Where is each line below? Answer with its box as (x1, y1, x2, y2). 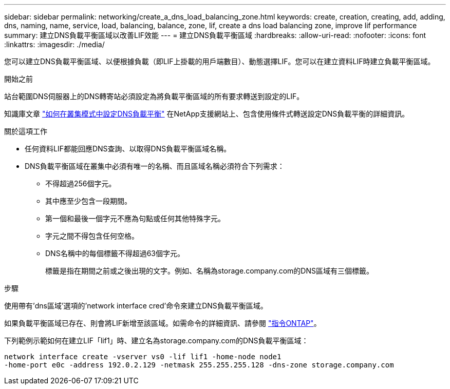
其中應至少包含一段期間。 (45, 197, 132, 205)
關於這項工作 (4, 127, 47, 135)
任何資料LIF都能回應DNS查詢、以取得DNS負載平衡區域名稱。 (25, 144, 231, 153)
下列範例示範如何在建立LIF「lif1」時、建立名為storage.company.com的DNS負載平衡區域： (4, 336, 309, 345)
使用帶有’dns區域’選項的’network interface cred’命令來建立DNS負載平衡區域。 (4, 301, 268, 310)
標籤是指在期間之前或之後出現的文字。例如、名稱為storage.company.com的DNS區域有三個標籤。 (45, 266, 374, 275)
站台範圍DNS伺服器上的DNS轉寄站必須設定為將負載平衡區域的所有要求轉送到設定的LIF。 (4, 92, 304, 101)
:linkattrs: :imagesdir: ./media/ (4, 40, 105, 49)
